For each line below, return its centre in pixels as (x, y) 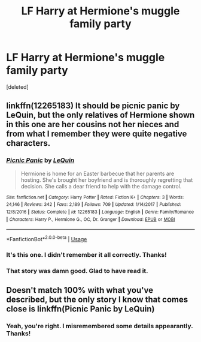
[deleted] (17, 87)
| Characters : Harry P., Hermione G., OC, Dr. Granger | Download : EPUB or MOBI (91, 219)
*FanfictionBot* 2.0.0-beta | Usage (47, 238)
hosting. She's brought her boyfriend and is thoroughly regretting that (107, 180)
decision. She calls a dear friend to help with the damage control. (101, 186)
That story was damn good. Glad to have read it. (77, 271)
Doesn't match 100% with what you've (80, 290)
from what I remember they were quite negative (97, 134)
